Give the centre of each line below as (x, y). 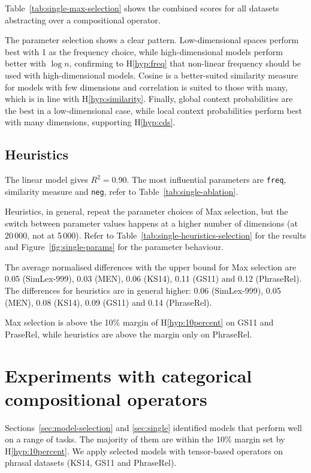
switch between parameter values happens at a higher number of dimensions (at (151, 223)
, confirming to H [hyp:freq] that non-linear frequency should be (185, 63)
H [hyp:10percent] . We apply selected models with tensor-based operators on (144, 451)
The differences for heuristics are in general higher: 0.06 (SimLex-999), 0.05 (143, 290)
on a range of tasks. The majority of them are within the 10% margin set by (145, 439)
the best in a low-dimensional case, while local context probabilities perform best (153, 110)
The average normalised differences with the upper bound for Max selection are (151, 266)
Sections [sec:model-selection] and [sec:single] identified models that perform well (154, 427)
